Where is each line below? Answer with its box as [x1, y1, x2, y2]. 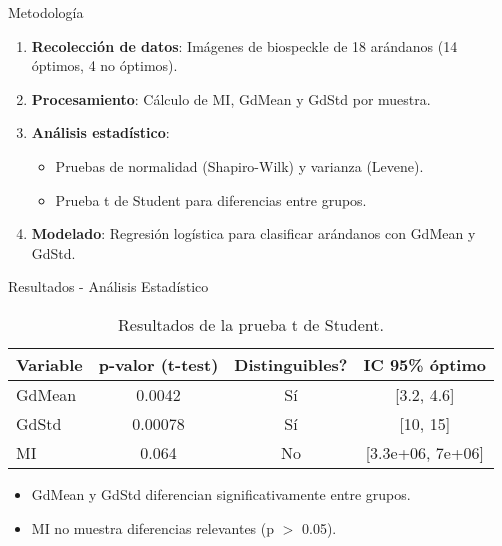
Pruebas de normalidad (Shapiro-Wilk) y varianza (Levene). [55, 155, 424, 176]
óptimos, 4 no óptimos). [31, 55, 178, 76]
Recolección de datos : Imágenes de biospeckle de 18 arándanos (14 [31, 35, 458, 56]
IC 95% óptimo [363, 352, 486, 376]
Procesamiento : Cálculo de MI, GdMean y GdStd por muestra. [31, 88, 431, 109]
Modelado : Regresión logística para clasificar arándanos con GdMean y [31, 223, 476, 244]
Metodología [8, 2, 84, 22]
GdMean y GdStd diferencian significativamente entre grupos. [31, 483, 411, 504]
